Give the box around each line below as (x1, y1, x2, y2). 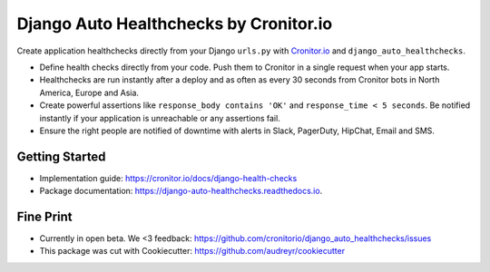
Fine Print (16, 209, 73, 224)
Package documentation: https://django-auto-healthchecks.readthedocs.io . (39, 186, 323, 197)
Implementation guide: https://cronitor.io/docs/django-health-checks (39, 172, 298, 183)
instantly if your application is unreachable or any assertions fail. (39, 112, 280, 123)
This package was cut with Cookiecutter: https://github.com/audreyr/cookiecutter (39, 246, 345, 257)
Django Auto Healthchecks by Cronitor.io (16, 14, 333, 34)
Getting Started (16, 149, 106, 164)
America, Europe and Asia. (39, 87, 140, 98)
